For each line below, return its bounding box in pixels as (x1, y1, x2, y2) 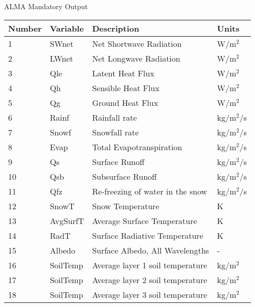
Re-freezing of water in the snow (92, 185, 207, 197)
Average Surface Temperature (92, 214, 197, 227)
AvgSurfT (50, 214, 84, 227)
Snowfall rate (92, 126, 139, 138)
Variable (50, 22, 84, 34)
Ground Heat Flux (92, 96, 158, 108)
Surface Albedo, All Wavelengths (92, 244, 209, 256)
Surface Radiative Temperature (92, 229, 203, 241)
